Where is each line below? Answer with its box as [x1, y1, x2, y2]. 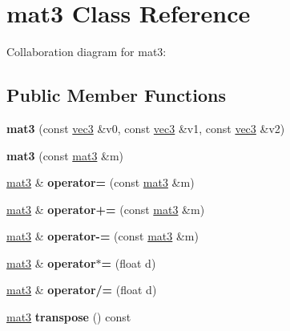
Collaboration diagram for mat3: [6, 43, 167, 60]
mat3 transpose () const [6, 309, 131, 325]
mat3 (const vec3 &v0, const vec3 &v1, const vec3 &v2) [6, 119, 285, 136]
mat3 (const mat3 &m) [6, 147, 124, 163]
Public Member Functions [6, 83, 226, 107]
